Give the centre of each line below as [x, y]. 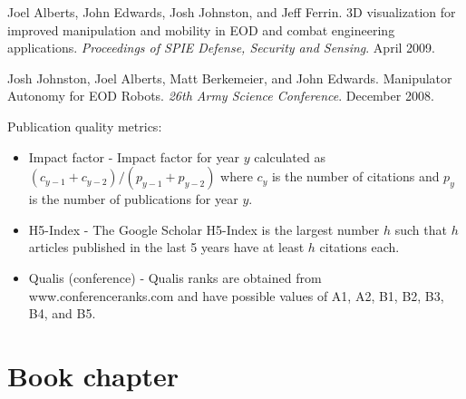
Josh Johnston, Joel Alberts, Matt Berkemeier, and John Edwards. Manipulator [230, 78]
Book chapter [93, 375]
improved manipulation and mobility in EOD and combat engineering [201, 29]
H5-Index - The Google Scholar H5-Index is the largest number [204, 229]
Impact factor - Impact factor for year [134, 156]
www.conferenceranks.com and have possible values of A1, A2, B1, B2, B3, [236, 295]
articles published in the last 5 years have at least [166, 247]
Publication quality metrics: [85, 126]
